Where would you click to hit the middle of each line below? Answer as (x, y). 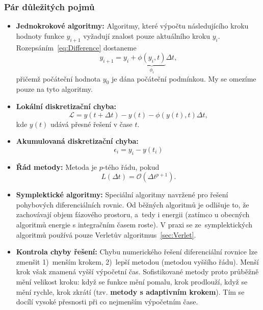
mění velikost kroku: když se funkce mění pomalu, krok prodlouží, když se (132, 281)
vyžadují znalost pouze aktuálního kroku (147, 35)
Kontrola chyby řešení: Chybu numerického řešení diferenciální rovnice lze (137, 252)
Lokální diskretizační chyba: (66, 106)
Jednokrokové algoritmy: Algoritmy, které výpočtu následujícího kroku (132, 26)
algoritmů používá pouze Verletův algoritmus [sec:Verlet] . (106, 234)
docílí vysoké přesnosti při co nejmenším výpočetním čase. (107, 302)
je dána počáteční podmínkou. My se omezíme (184, 78)
